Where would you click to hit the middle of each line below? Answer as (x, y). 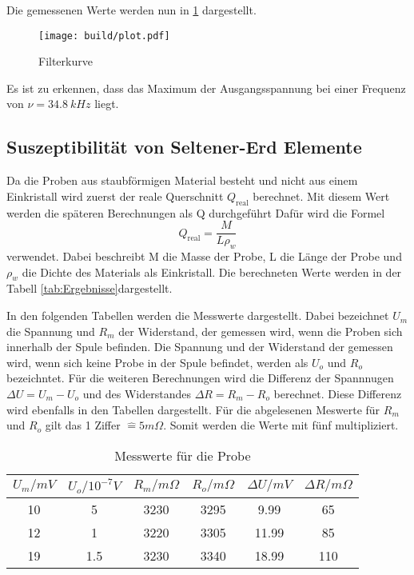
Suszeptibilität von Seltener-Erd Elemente (184, 147)
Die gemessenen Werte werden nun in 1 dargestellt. (131, 10)
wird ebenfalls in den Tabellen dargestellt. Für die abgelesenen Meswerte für (193, 409)
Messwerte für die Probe (183, 455)
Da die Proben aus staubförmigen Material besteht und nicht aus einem (182, 180)
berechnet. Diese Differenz (338, 394)
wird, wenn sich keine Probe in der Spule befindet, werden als (157, 362)
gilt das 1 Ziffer (83, 425)
